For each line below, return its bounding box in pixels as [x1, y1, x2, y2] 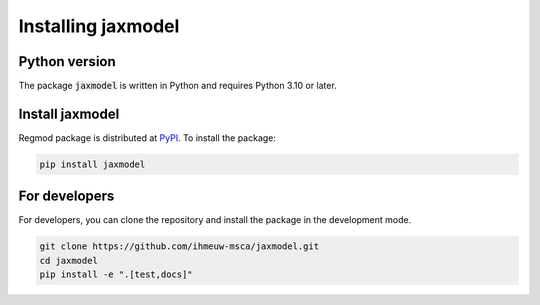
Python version [18, 53, 117, 70]
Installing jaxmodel [18, 15, 180, 37]
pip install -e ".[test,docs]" [39, 269, 194, 280]
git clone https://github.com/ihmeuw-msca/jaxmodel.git [39, 241, 320, 252]
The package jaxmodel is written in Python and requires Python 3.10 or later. [18, 80, 337, 92]
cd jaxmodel [39, 255, 99, 266]
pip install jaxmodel [39, 158, 146, 170]
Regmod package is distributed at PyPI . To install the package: [18, 131, 277, 144]
